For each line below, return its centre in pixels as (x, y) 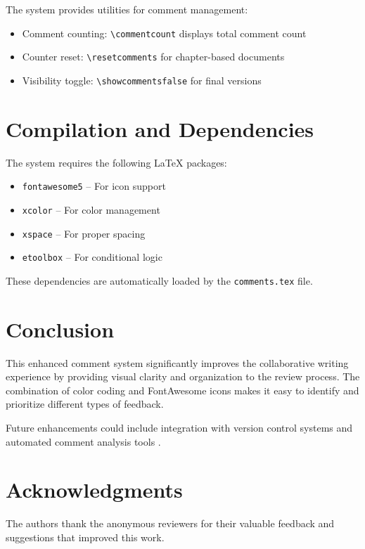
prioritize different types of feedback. (85, 404)
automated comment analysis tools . (83, 441)
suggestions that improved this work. (85, 537)
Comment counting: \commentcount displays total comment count (164, 33)
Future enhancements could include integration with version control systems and (179, 428)
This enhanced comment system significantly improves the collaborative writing (177, 362)
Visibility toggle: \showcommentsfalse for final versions (142, 80)
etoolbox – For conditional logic (92, 257)
